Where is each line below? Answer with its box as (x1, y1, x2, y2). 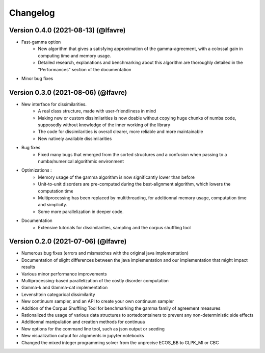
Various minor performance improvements (21, 271, 107, 277)
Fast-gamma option (21, 39, 61, 45)
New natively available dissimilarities (38, 136, 112, 141)
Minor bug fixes (21, 76, 53, 81)
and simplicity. (38, 202, 67, 208)
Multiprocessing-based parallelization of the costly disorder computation (21, 278, 169, 284)
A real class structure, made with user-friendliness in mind (38, 108, 157, 114)
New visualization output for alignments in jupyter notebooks (21, 333, 144, 339)
